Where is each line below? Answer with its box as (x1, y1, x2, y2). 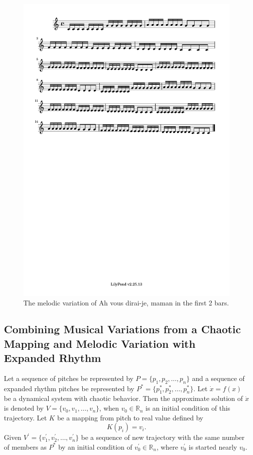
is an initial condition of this (145, 403, 231, 413)
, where (156, 441, 179, 452)
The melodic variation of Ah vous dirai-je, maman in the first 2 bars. (23, 298, 229, 308)
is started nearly (188, 441, 237, 452)
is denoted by (4, 403, 44, 413)
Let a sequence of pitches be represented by (4, 373, 134, 383)
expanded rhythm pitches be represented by (4, 383, 134, 393)
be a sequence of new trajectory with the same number (81, 432, 245, 442)
